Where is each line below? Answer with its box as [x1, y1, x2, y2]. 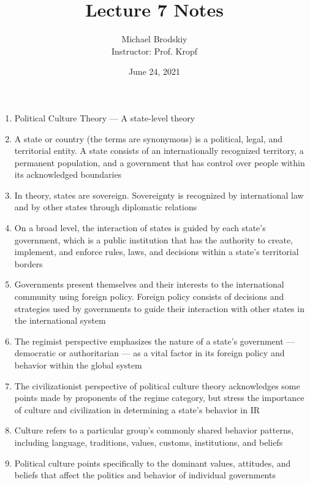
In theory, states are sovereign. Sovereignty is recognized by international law [14, 188, 304, 201]
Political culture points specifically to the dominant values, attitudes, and [14, 456, 291, 469]
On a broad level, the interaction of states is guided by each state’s [14, 221, 266, 234]
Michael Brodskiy [121, 32, 187, 45]
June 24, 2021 [128, 65, 181, 78]
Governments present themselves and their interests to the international [14, 278, 284, 291]
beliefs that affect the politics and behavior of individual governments [14, 468, 276, 481]
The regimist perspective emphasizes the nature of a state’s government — [14, 334, 295, 347]
